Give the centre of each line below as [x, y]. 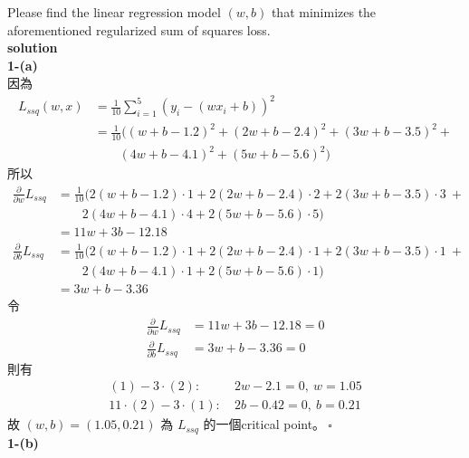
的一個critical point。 [264, 424]
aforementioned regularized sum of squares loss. [139, 29]
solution [33, 48]
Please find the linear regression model [114, 12]
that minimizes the [324, 12]
